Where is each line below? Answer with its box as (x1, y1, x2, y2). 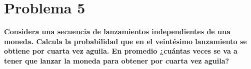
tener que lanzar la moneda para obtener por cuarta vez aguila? (4, 55, 229, 66)
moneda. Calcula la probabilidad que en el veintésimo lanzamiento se (4, 36, 247, 46)
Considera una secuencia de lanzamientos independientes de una (4, 26, 230, 37)
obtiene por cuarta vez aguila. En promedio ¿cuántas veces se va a (4, 46, 237, 56)
